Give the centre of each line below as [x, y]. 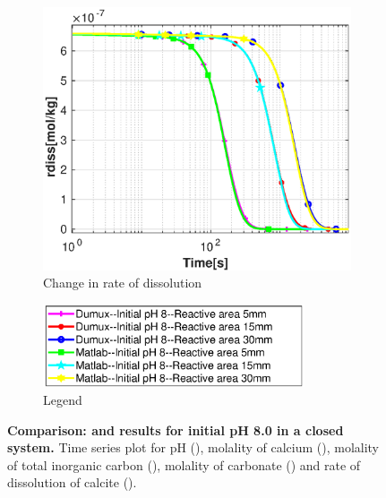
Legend [63, 400]
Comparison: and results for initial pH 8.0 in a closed [176, 429]
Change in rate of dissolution [123, 283]
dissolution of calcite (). [72, 482]
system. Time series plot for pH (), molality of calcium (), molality [193, 447]
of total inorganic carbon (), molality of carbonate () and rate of [184, 464]
